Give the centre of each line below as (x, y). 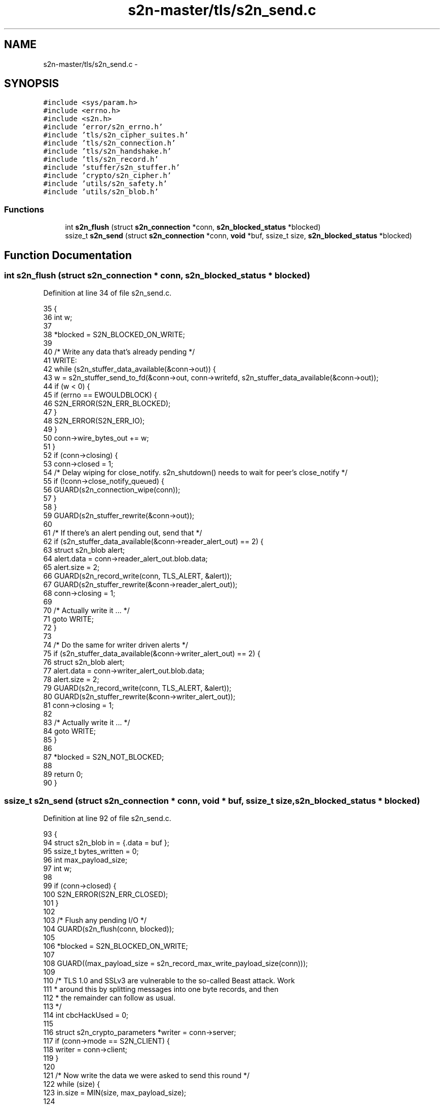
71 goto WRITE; (68, 619)
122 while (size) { (72, 1084)
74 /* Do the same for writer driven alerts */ (116, 645)
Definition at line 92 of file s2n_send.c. (107, 818)
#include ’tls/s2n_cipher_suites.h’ (116, 135)
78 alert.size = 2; (71, 680)
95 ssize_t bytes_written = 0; (91, 851)
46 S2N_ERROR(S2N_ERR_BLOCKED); (107, 404)
